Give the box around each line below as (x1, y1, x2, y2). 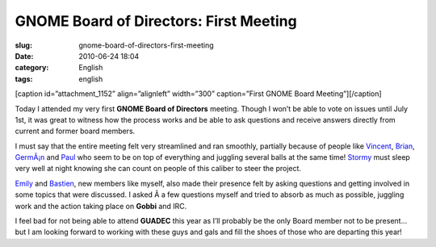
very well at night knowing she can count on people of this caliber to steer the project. (15, 164, 302, 174)
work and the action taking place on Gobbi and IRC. (15, 201, 187, 211)
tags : (15, 73, 33, 84)
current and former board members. (15, 126, 136, 136)
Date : (15, 51, 34, 61)
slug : (15, 40, 32, 50)
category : (15, 63, 49, 73)
